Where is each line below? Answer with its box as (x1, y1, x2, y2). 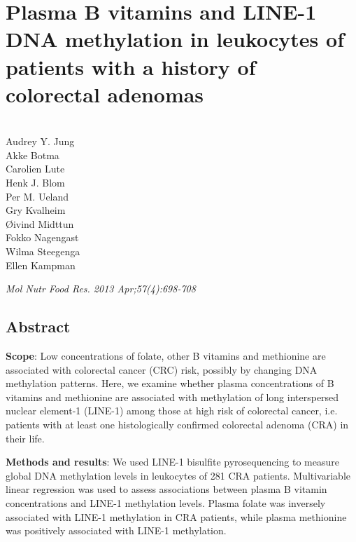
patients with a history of (6, 52, 256, 81)
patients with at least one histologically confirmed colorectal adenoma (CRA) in (6, 416, 349, 431)
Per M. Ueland (6, 189, 69, 203)
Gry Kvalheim (6, 203, 66, 217)
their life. (6, 431, 45, 445)
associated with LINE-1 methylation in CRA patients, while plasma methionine (6, 509, 347, 524)
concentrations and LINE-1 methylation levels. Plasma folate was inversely (6, 495, 326, 510)
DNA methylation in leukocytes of (6, 25, 344, 53)
